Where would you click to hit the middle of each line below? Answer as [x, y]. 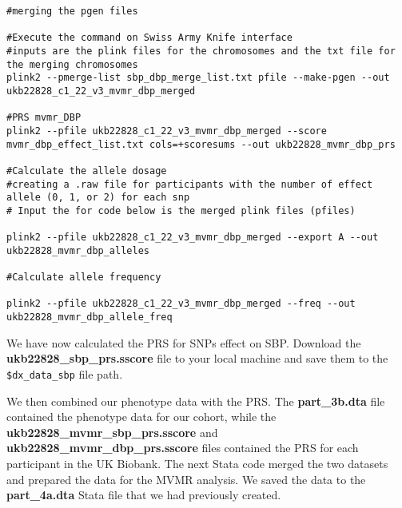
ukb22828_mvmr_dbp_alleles [78, 250]
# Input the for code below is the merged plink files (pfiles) [181, 210]
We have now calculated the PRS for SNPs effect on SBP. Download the [184, 342]
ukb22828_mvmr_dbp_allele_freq [90, 317]
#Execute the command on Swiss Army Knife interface [149, 38]
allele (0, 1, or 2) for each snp [98, 198]
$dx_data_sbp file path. [65, 373]
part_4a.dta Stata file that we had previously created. [144, 495]
